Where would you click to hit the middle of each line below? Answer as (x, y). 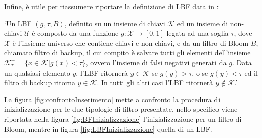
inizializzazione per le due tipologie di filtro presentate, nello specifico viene (121, 109)
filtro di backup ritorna (40, 82)
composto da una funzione (78, 33)
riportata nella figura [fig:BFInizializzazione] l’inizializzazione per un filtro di (123, 119)
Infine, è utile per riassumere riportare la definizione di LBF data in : (112, 6)
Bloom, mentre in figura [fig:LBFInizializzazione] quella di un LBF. (108, 129)
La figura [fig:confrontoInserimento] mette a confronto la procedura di (112, 99)
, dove (243, 33)
